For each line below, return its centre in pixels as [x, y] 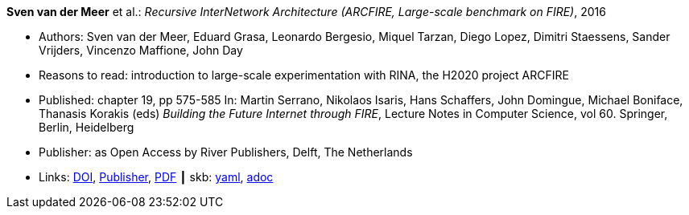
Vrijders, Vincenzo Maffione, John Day [141, 50]
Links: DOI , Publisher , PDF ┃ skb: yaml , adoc [156, 177]
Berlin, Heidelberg [87, 127]
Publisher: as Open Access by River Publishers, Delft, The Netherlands [226, 152]
